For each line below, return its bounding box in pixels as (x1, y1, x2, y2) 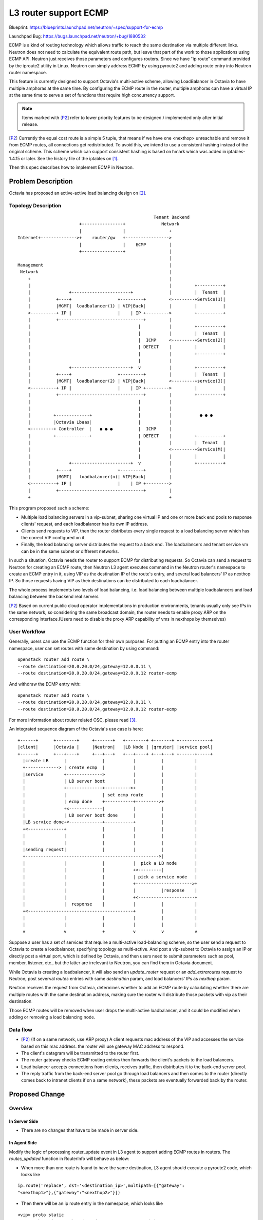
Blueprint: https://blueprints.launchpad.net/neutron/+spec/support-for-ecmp (9, 24, 163, 30)
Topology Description (9, 202, 62, 209)
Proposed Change (9, 1090, 65, 1098)
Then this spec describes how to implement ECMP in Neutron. (9, 164, 134, 170)
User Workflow (9, 629, 46, 635)
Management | (18, 262, 172, 268)
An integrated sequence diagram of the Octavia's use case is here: (9, 726, 143, 732)
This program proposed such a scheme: (9, 505, 90, 511)
